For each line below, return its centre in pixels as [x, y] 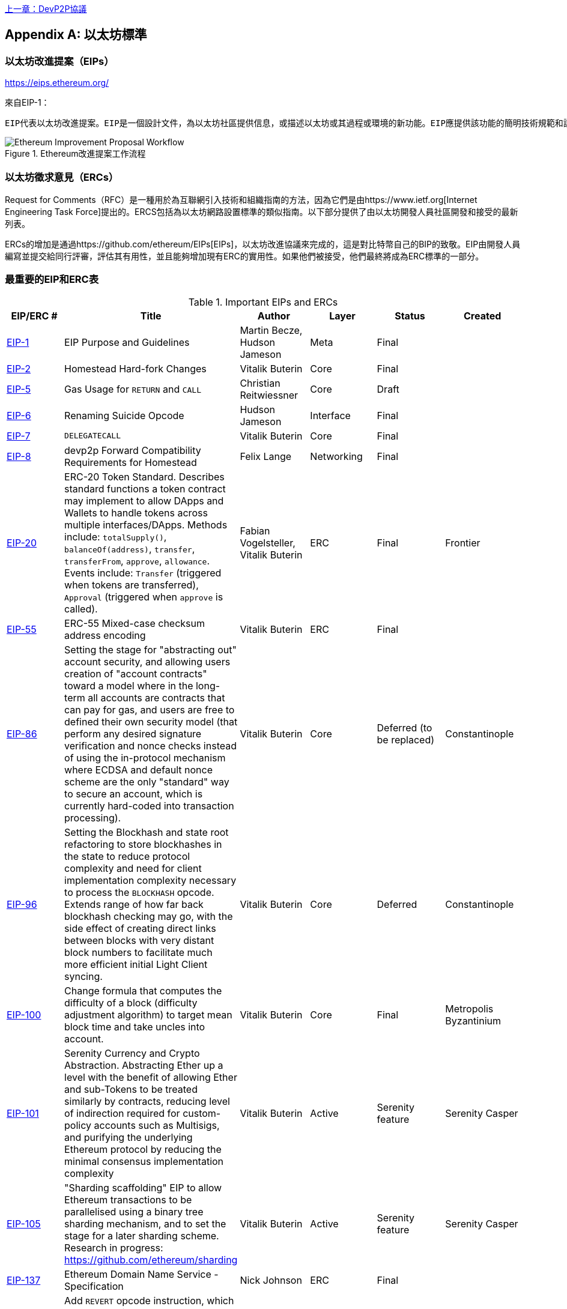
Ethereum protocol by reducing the [143, 1149]
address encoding [105, 635]
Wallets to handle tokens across [136, 512]
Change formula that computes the [143, 990]
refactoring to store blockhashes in [143, 844]
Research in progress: [114, 1247]
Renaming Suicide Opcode [124, 415]
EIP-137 [24, 1280]
